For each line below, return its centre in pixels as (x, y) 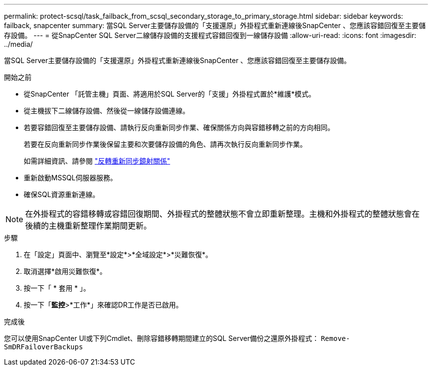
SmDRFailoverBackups (44, 347)
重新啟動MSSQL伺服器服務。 (71, 178)
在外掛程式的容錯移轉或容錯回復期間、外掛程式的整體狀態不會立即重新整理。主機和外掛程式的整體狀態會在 (223, 214)
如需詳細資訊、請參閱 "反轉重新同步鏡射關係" (97, 161)
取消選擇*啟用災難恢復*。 (65, 271)
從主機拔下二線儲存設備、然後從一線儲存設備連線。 (107, 111)
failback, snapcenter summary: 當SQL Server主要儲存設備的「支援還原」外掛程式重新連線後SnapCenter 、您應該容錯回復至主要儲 (215, 25)
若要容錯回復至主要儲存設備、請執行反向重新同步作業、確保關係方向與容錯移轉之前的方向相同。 (179, 127)
